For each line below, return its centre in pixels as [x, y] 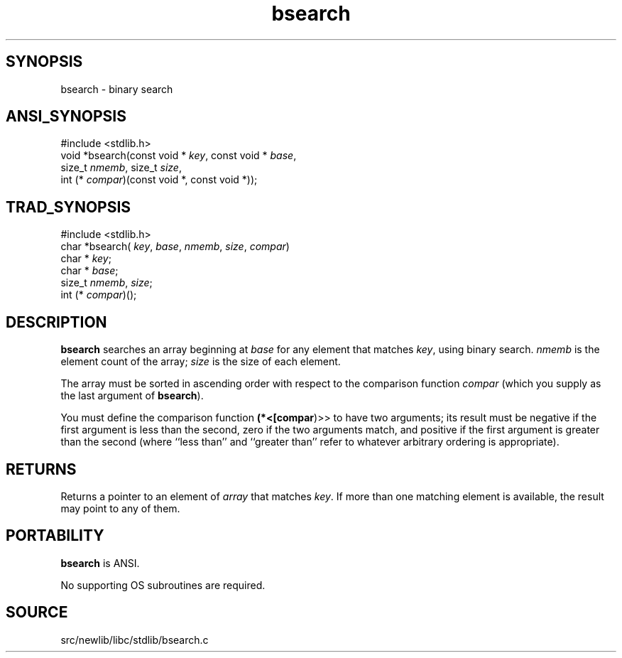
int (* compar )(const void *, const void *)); [159, 180]
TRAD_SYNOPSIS [69, 207]
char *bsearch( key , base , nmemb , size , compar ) [175, 247]
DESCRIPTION [56, 322]
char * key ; [86, 259]
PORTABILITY [55, 536]
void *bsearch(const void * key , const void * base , [179, 156]
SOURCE [37, 613]
